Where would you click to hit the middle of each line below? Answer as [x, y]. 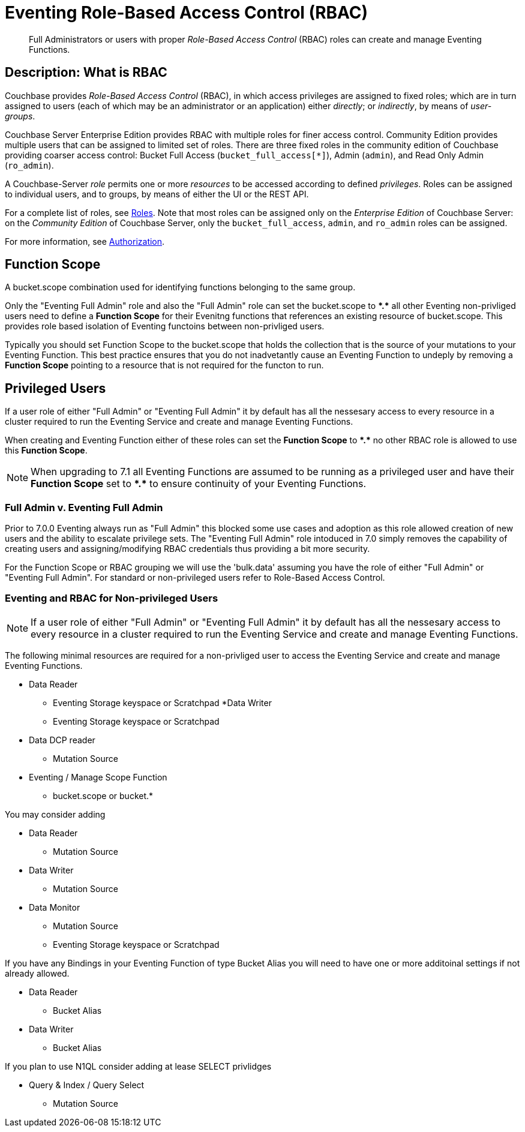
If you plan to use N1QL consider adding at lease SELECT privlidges [138, 1066]
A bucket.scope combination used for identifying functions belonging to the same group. [180, 287]
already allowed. [37, 973]
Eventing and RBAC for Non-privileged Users [112, 598]
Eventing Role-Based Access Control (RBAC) [187, 13]
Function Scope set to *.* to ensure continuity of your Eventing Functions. [199, 484]
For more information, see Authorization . [85, 241]
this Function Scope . [46, 451]
